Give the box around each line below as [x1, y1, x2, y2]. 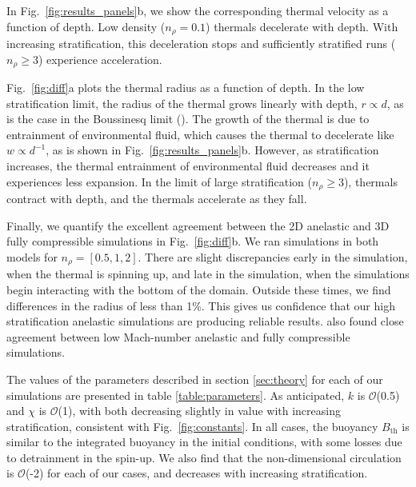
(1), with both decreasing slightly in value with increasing [58, 402, 341, 419]
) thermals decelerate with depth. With [206, 18, 398, 34]
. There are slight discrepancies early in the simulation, [138, 248, 408, 265]
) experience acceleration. [38, 50, 162, 67]
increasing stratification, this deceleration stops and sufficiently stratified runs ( [6, 35, 396, 52]
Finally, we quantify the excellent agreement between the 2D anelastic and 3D [6, 217, 390, 234]
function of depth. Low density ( [6, 18, 166, 34]
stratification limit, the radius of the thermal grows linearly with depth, [6, 94, 358, 111]
